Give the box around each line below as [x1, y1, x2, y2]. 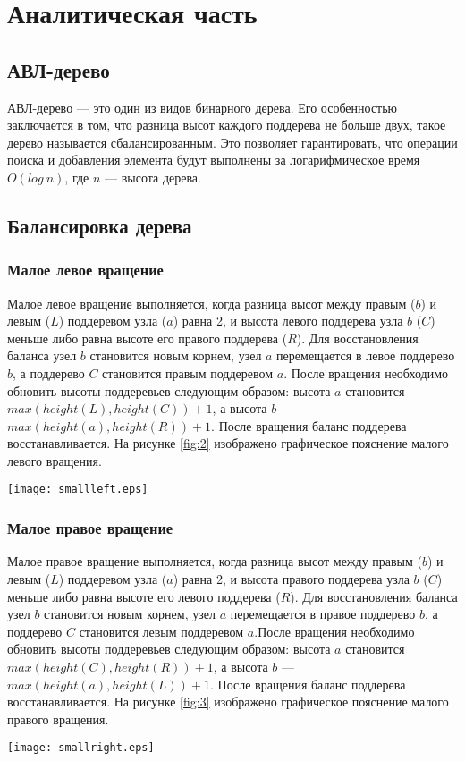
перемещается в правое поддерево [230, 605, 416, 623]
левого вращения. [7, 451, 102, 469]
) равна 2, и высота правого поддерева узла [173, 569, 410, 588]
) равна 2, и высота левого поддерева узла [173, 311, 403, 330]
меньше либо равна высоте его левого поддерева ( [7, 587, 281, 605]
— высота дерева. [105, 167, 201, 186]
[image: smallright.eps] [7, 741, 155, 755]
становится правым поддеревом [102, 363, 274, 382]
